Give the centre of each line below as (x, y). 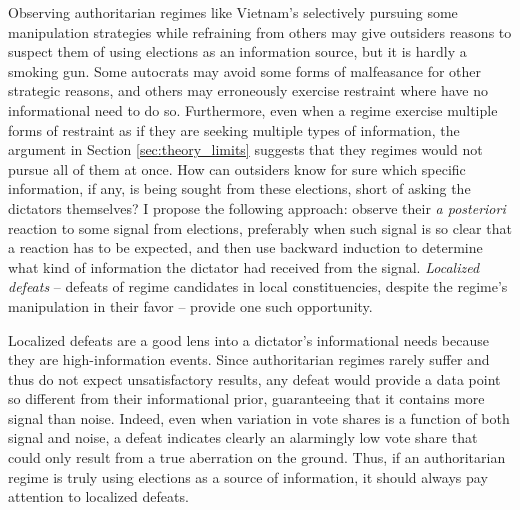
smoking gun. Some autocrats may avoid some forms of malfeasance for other (245, 70)
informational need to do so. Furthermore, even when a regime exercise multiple (253, 109)
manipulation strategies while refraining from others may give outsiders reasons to (260, 31)
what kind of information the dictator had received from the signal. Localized (244, 266)
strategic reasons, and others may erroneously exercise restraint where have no (248, 90)
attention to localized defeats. (98, 496)
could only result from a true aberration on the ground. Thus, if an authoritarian (257, 457)
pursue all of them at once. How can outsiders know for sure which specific (237, 168)
